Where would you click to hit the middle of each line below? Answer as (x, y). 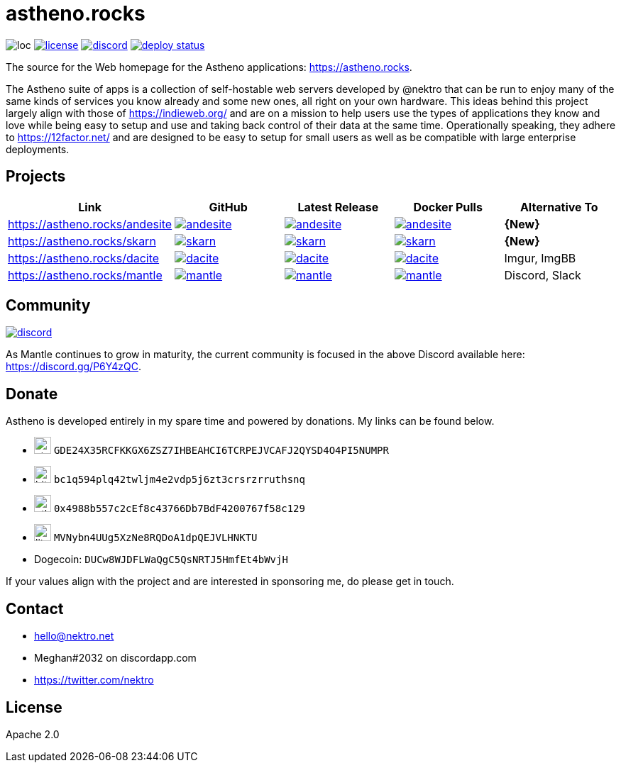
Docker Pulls (448, 207)
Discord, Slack (543, 275)
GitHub (228, 207)
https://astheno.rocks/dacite (84, 258)
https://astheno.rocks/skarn (82, 241)
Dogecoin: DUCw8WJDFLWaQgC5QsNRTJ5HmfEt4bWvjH (161, 560)
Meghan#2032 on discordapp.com (115, 658)
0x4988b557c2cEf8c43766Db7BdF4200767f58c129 (179, 509)
